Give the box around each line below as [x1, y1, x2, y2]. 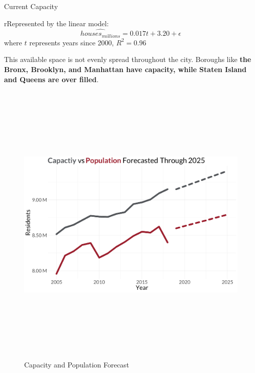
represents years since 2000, [29, 37, 114, 47]
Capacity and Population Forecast [24, 359, 129, 369]
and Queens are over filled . [4, 74, 99, 84]
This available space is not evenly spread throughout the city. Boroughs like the [4, 54, 251, 65]
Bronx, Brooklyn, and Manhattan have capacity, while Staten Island [4, 64, 246, 75]
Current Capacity [4, 1, 58, 11]
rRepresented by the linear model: [4, 18, 109, 28]
